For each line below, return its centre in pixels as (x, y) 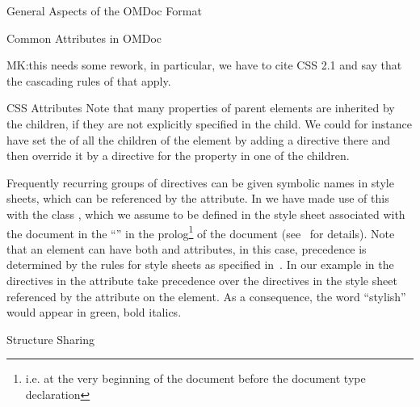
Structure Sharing (51, 339)
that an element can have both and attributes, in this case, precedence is (187, 248)
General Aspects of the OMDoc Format (104, 10)
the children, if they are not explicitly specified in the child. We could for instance (209, 123)
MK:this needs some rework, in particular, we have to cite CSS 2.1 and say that (204, 65)
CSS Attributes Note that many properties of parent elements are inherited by (201, 108)
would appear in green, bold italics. (94, 312)
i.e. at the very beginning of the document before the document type (195, 378)
